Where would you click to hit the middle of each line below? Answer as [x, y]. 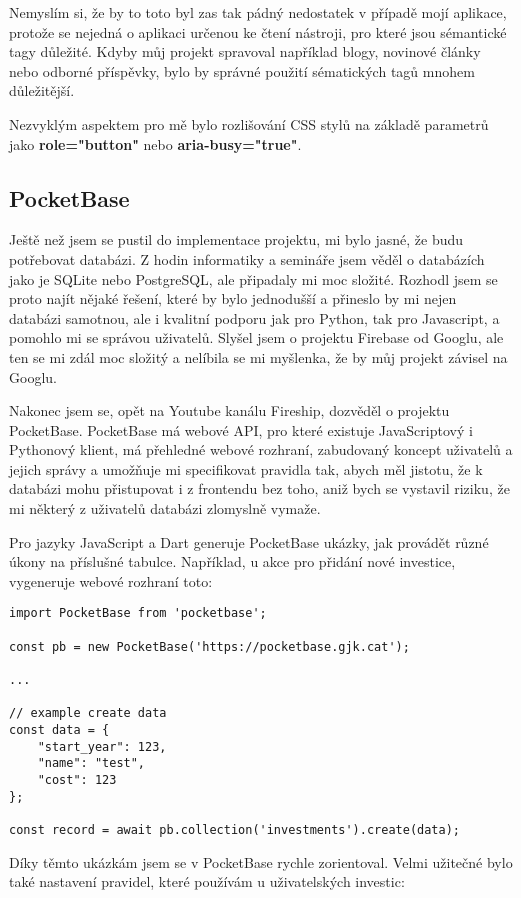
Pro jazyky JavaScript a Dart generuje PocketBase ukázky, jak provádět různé [249, 541]
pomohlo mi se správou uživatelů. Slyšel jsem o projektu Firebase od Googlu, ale [256, 337]
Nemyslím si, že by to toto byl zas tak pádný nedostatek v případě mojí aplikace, [258, 12]
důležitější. [42, 90]
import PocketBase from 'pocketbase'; [138, 613]
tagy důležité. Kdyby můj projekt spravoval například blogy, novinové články [245, 51]
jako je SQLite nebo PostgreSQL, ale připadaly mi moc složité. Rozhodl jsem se [253, 278]
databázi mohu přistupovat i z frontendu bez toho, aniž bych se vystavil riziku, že [259, 488]
